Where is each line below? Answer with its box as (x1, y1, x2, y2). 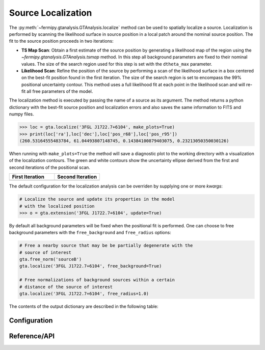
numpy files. (9, 111, 34, 117)
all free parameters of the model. (26, 88, 93, 94)
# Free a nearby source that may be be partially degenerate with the (19, 243, 193, 248)
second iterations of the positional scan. (9, 164, 90, 170)
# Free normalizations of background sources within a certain (19, 277, 175, 283)
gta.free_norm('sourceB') (19, 257, 82, 262)
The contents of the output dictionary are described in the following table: (9, 303, 159, 309)
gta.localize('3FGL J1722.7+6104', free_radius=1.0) (19, 291, 149, 296)
